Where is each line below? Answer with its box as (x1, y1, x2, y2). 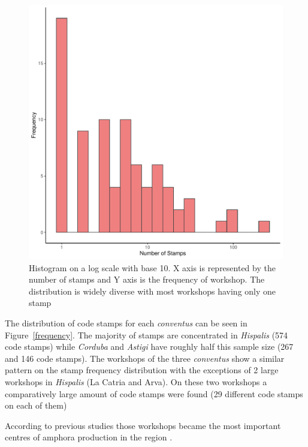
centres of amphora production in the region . (5, 431, 173, 443)
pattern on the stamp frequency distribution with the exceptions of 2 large (5, 364, 279, 376)
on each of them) (5, 399, 67, 412)
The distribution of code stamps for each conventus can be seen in (5, 316, 247, 329)
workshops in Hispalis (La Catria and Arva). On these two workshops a (5, 375, 267, 388)
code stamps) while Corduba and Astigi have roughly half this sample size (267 (5, 340, 294, 353)
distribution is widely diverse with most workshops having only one (29, 284, 276, 297)
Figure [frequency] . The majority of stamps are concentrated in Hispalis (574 (5, 328, 288, 341)
